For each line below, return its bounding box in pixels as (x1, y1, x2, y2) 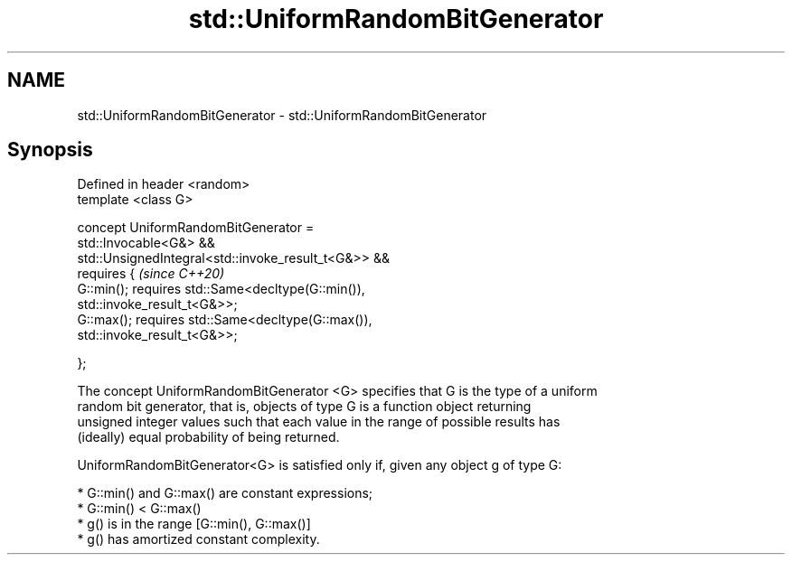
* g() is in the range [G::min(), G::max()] (77, 516, 311, 532)
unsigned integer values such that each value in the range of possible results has (77, 414, 561, 430)
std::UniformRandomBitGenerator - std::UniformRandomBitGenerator (77, 107, 487, 123)
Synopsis (7, 138, 93, 162)
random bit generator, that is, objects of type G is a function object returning (77, 398, 532, 415)
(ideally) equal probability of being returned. (77, 429, 340, 445)
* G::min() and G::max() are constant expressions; (77, 485, 373, 501)
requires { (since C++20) (77, 266, 225, 282)
